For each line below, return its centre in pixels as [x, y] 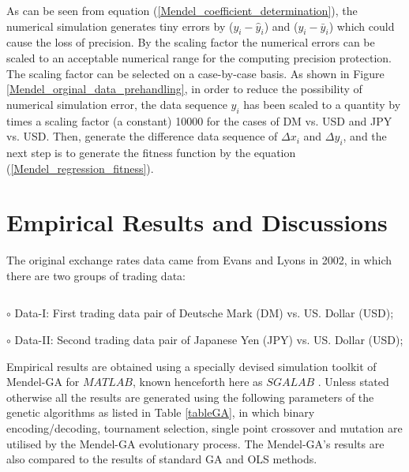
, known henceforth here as [197, 382]
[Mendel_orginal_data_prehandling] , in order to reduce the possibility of [184, 89]
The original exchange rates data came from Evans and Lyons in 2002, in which [199, 260]
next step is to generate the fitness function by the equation [151, 152]
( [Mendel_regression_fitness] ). [80, 168]
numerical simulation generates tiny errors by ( [120, 26]
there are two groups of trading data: [96, 275]
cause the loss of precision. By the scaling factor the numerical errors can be [191, 42]
